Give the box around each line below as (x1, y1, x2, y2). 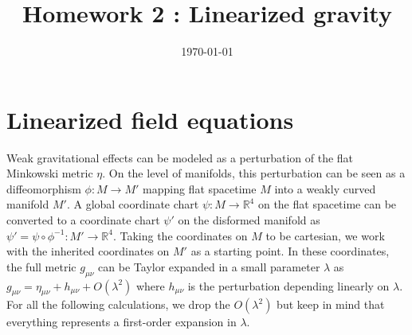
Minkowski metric (6, 165, 93, 181)
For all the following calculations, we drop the (6, 296, 230, 313)
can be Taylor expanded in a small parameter (98, 258, 320, 275)
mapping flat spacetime (143, 180, 257, 197)
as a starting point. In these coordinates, (190, 243, 390, 259)
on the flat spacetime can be (257, 196, 397, 212)
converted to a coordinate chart (6, 212, 160, 228)
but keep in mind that (277, 296, 385, 313)
